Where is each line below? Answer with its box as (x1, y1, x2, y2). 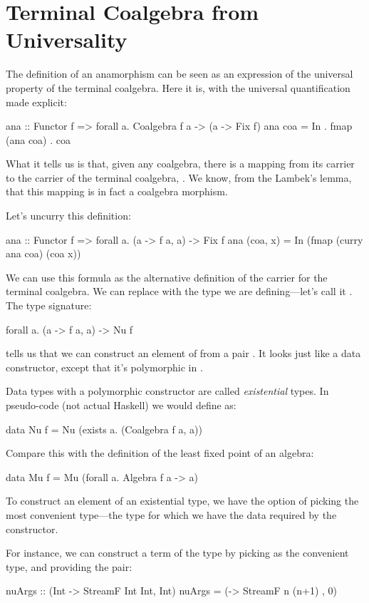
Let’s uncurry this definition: (6, 208, 131, 223)
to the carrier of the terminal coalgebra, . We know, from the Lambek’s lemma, (6, 170, 352, 185)
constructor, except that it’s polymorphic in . (6, 359, 203, 374)
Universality (6, 25, 128, 54)
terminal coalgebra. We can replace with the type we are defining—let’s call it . (6, 284, 353, 299)
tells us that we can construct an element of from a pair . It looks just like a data (6, 346, 361, 361)
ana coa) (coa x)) (6, 246, 81, 261)
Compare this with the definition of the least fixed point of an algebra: (6, 445, 314, 460)
